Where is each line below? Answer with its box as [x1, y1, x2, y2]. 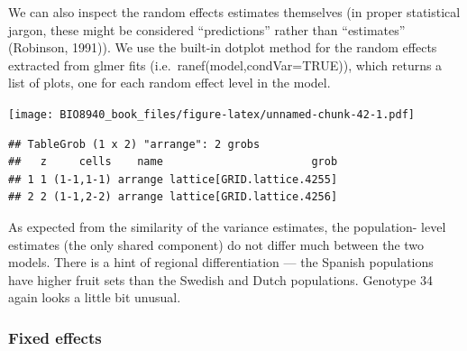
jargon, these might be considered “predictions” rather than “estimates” [8, 20, 406, 39]
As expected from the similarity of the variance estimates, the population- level [8, 217, 446, 236]
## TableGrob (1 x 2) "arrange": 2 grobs [8, 137, 261, 151]
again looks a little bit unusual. [8, 288, 181, 307]
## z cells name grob [8, 155, 338, 169]
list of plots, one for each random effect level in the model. [8, 73, 331, 92]
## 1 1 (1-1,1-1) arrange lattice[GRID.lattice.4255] [8, 172, 338, 186]
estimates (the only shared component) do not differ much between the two [8, 235, 425, 254]
